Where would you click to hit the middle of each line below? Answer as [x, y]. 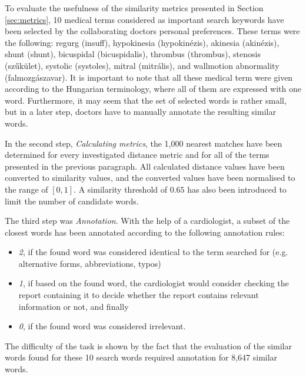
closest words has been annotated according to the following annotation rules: [145, 232]
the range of [26, 189]
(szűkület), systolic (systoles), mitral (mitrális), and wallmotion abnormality [142, 65]
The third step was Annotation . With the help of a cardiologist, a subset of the [147, 221]
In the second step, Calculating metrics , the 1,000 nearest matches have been [144, 143]
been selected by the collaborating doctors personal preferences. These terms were [152, 31]
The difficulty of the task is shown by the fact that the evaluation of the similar [148, 345]
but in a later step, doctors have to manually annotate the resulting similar [140, 112]
